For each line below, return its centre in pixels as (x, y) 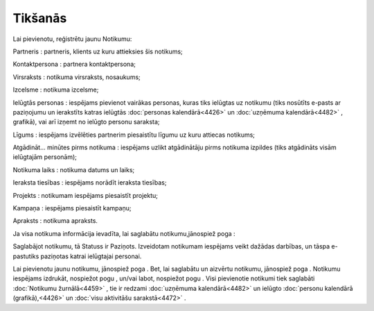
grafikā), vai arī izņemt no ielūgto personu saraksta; (86, 122)
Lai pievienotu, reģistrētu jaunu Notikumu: (72, 39)
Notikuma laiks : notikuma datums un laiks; (74, 169)
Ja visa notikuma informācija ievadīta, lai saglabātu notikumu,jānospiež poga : (124, 233)
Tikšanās (40, 18)
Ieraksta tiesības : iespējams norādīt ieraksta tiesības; (90, 183)
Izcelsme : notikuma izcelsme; (56, 90)
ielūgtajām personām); (45, 157)
